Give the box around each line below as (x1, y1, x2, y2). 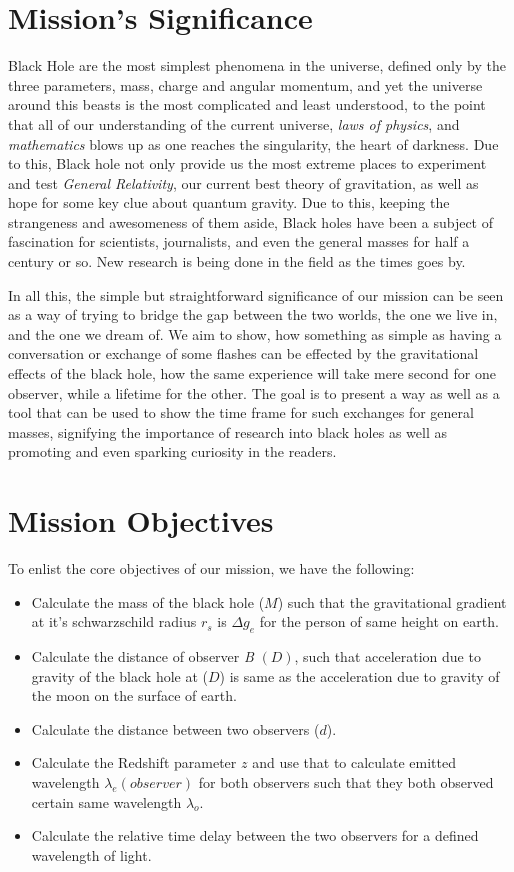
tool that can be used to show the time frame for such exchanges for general (8, 402, 474, 423)
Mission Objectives (8, 500, 274, 541)
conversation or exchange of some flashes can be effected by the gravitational (8, 343, 479, 364)
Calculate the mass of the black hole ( (31, 591, 265, 612)
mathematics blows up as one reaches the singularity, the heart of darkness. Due (8, 133, 499, 154)
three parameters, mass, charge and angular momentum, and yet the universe (8, 74, 483, 95)
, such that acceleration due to (294, 646, 481, 667)
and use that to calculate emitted (252, 752, 457, 773)
